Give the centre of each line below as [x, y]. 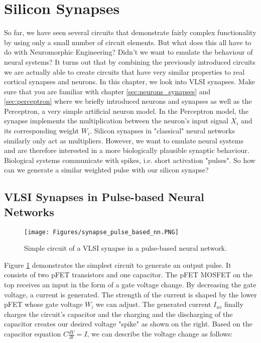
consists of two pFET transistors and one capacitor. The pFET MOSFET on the [128, 275]
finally [234, 304]
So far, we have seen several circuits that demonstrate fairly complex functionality [130, 32]
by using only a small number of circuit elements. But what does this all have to [128, 42]
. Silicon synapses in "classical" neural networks [162, 131]
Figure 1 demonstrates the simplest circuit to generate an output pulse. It [118, 265]
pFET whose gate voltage [43, 304]
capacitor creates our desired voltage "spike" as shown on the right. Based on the [128, 324]
